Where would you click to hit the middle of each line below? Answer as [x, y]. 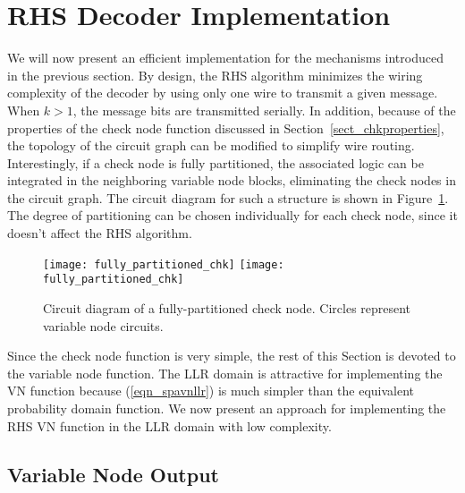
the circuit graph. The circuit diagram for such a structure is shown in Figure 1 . [228, 197]
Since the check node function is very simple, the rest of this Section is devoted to [232, 356]
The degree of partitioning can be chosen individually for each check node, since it [232, 215]
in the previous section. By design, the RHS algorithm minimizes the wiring [215, 75]
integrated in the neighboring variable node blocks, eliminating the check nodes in [232, 180]
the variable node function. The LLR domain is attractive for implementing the [225, 373]
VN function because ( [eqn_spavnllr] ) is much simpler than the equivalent [211, 391]
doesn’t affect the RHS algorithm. [100, 233]
